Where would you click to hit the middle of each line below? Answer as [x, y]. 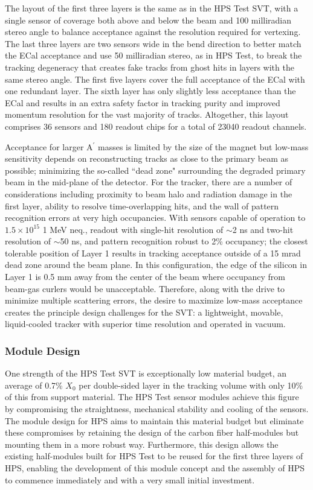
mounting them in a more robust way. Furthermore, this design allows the [142, 444]
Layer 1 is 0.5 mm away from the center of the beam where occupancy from [145, 277]
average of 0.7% [34, 385]
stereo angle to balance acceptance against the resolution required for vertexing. [153, 32]
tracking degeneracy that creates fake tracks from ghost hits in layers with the [150, 67]
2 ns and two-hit [263, 229]
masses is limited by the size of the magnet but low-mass [203, 146]
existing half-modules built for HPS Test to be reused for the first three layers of [154, 456]
